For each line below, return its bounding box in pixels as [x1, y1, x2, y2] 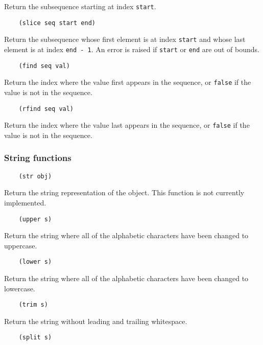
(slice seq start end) [18, 19, 95, 27]
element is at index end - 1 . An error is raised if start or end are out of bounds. [4, 43, 259, 54]
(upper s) [18, 215, 52, 223]
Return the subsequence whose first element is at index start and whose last [4, 34, 246, 44]
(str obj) [18, 172, 52, 180]
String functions [4, 151, 71, 164]
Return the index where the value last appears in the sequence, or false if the [4, 120, 250, 130]
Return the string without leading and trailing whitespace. [4, 315, 187, 326]
